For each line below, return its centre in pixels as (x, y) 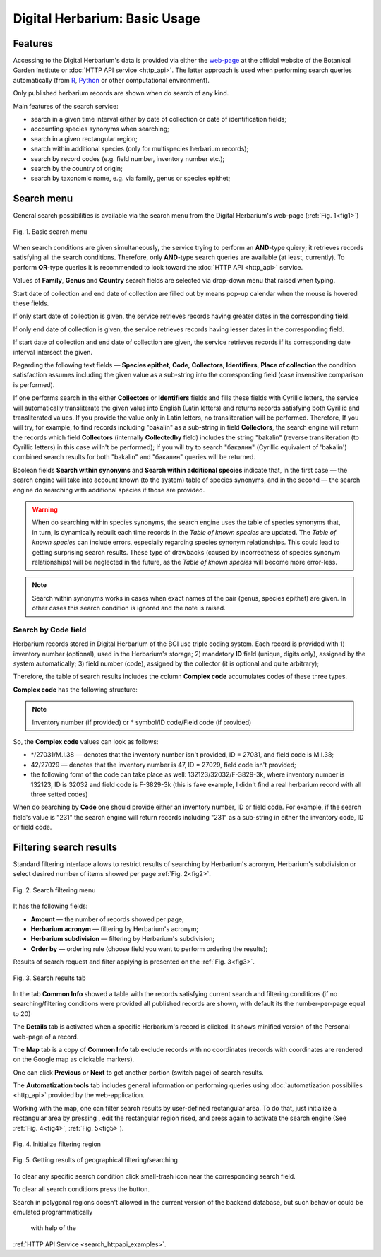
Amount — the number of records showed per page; (108, 919)
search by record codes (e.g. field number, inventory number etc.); (128, 158)
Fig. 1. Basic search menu (50, 231)
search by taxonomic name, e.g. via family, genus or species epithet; (131, 178)
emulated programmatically (53, 1212)
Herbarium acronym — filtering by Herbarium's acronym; (115, 929)
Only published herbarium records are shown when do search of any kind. (121, 93)
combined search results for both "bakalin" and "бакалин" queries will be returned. (134, 457)
